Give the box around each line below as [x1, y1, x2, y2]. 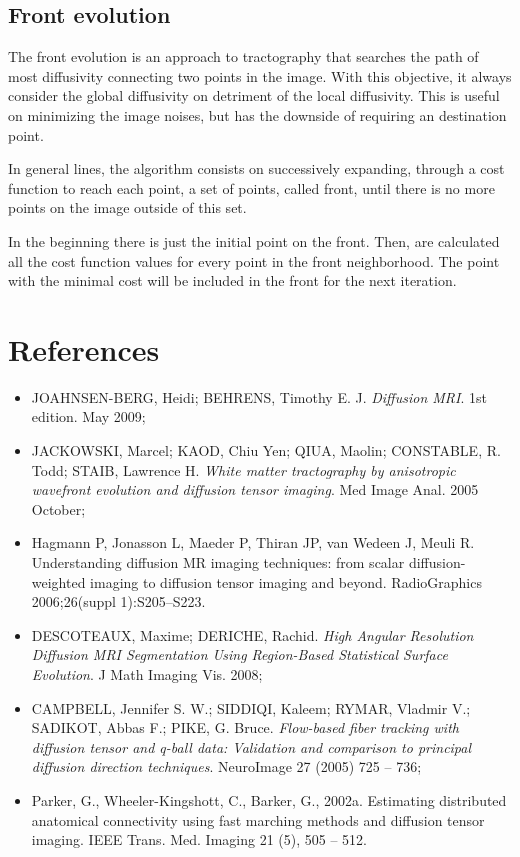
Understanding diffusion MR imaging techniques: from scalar [31, 552, 405, 573]
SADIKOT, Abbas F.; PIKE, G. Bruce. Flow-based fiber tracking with [31, 717, 459, 738]
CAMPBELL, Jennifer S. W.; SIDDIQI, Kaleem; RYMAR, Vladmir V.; [31, 697, 471, 718]
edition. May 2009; [31, 406, 146, 427]
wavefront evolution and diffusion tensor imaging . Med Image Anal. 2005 [31, 479, 479, 500]
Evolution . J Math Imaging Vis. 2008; [31, 663, 263, 684]
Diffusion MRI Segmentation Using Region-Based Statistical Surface [31, 644, 448, 665]
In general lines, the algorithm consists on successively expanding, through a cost [8, 158, 505, 179]
